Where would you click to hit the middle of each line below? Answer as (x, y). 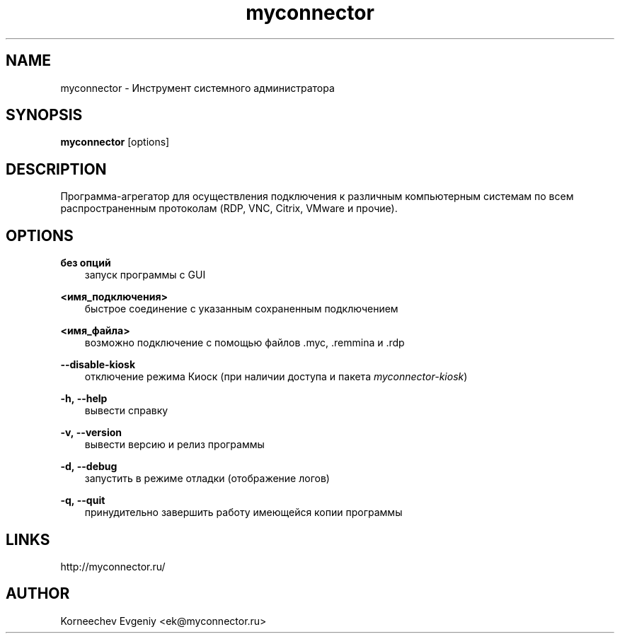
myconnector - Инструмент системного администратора (197, 88)
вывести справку (126, 411)
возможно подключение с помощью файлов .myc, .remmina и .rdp (245, 343)
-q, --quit (83, 500)
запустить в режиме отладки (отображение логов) (207, 479)
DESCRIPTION (56, 169)
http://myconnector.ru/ (113, 566)
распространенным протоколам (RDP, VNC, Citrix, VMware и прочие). (229, 209)
